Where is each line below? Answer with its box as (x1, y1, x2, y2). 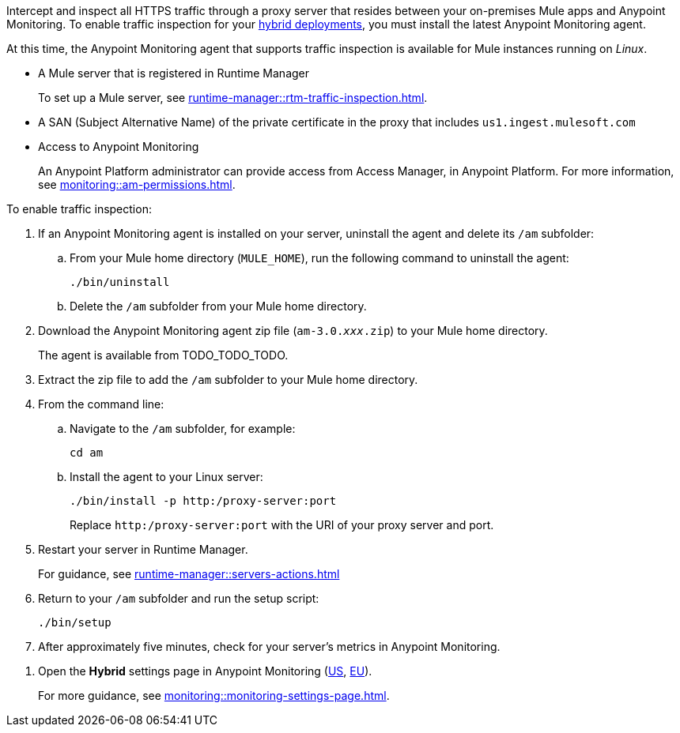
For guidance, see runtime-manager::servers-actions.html (38, 567, 340, 581)
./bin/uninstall (70, 276, 170, 288)
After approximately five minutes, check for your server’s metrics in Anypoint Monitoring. (38, 640, 501, 653)
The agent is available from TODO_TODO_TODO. (38, 348, 289, 362)
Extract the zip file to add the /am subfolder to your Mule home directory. (38, 373, 418, 386)
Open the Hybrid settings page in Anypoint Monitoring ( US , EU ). (38, 664, 372, 678)
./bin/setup (38, 616, 111, 629)
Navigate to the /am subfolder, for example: (70, 422, 296, 435)
